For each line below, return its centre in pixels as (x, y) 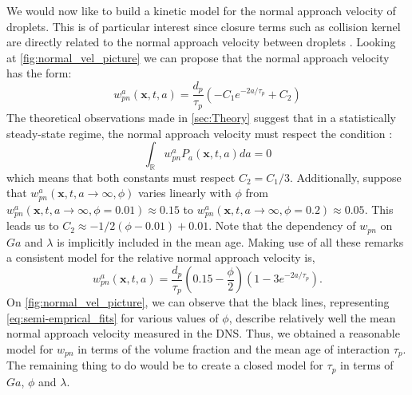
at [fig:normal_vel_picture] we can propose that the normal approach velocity (198, 57)
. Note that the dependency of (282, 225)
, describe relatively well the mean (312, 317)
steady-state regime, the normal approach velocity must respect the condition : (200, 133)
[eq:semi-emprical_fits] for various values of (113, 317)
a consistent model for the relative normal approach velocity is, (161, 257)
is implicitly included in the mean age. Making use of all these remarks (230, 241)
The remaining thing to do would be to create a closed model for (165, 365)
